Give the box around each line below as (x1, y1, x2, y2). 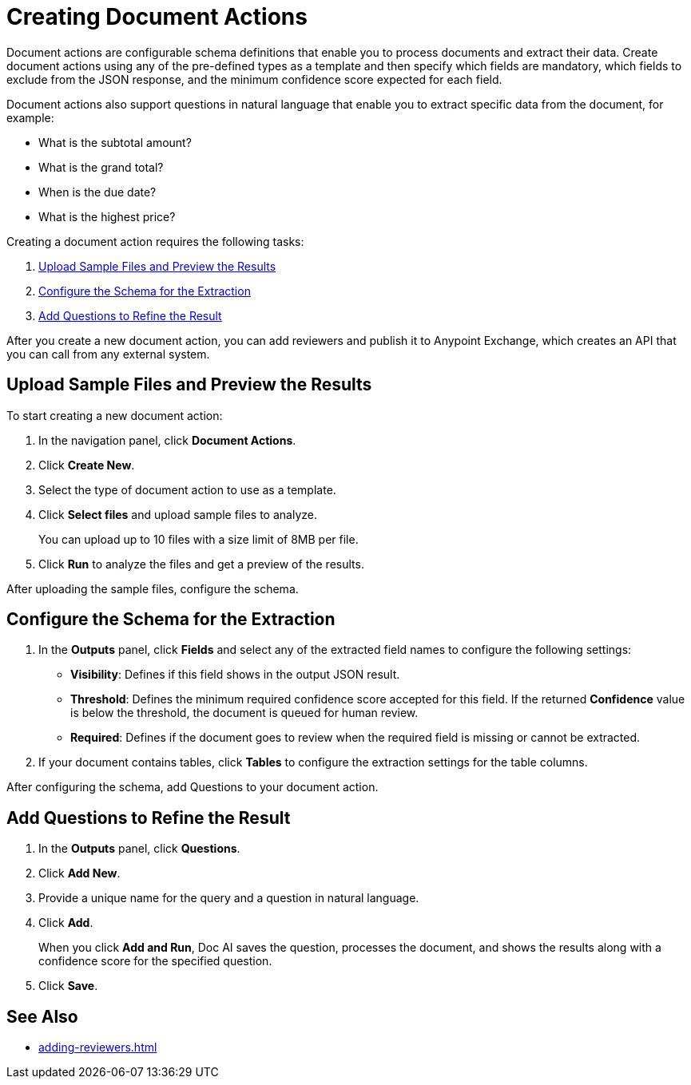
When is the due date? (38, 184, 157, 199)
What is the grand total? (38, 160, 164, 174)
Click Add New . (38, 866, 121, 881)
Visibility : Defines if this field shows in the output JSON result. (70, 667, 400, 682)
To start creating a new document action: (6, 408, 223, 422)
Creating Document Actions (6, 3, 308, 30)
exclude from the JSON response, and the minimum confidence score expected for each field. (6, 72, 502, 86)
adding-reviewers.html (38, 1040, 157, 1055)
